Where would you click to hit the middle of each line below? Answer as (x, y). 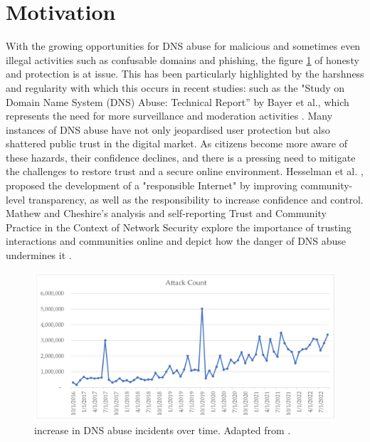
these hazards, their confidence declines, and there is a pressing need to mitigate (181, 157)
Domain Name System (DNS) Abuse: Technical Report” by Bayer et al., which (178, 101)
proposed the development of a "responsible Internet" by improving (152, 185)
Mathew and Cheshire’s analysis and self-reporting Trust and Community (166, 213)
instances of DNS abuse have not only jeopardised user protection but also (168, 129)
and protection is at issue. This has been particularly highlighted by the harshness (185, 74)
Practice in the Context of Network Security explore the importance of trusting (179, 227)
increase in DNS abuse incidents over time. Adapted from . (163, 430)
